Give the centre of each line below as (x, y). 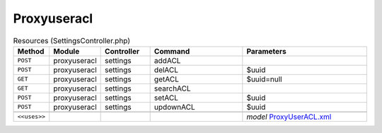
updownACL (174, 107)
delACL (166, 69)
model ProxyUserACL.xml (289, 117)
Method (31, 51)
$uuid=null (264, 79)
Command (172, 51)
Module (66, 51)
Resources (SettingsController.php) (72, 40)
